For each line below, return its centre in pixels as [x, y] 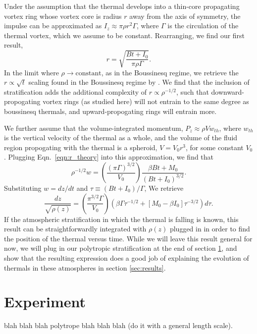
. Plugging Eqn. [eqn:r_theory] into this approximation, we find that [109, 157]
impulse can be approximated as [53, 26]
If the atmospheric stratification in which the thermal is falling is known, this [121, 219]
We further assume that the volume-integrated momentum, [94, 128]
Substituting [23, 188]
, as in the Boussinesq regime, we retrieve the [170, 72]
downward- [228, 91]
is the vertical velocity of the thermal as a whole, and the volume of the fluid [121, 138]
